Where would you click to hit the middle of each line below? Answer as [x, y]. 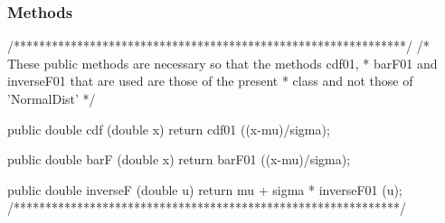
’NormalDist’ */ [52, 98]
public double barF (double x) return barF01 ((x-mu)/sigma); [179, 159]
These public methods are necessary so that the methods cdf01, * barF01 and [222, 63]
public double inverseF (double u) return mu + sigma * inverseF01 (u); [205, 189]
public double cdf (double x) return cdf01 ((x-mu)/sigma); [169, 129]
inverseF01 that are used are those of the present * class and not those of [210, 81]
